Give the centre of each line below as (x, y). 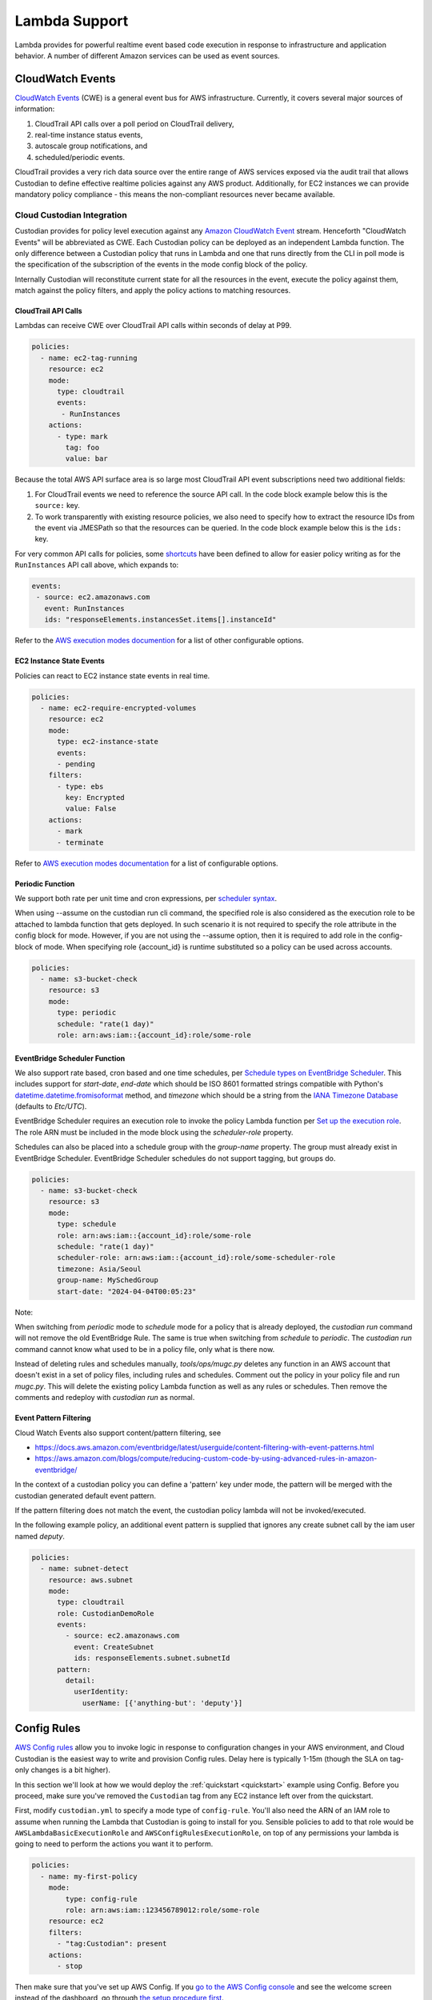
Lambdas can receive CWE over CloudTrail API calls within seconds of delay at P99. (153, 326)
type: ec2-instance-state (108, 742)
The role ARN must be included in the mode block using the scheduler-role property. (154, 1132)
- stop (70, 1966)
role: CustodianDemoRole (106, 1613)
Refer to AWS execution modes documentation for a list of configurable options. (147, 863)
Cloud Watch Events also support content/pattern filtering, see (118, 1433)
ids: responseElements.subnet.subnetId (152, 1658)
